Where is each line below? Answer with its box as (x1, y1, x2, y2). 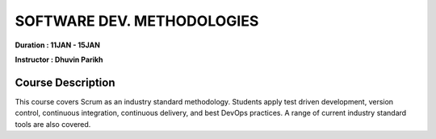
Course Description (15, 76, 115, 89)
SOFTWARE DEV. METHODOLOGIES (15, 12, 259, 30)
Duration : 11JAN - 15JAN (15, 40, 101, 50)
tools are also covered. (15, 119, 91, 129)
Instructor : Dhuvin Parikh (15, 55, 104, 64)
